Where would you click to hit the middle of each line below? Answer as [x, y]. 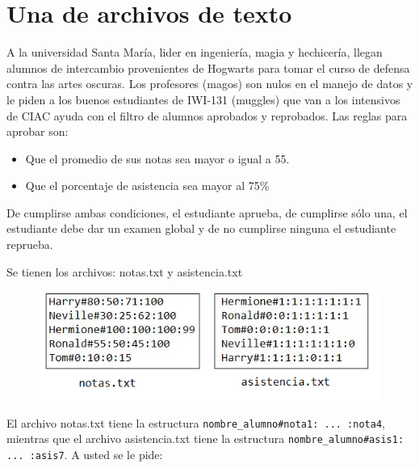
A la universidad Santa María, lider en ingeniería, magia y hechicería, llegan [195, 52]
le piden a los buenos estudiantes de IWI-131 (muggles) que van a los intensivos [203, 99]
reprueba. [30, 245]
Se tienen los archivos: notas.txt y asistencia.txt [125, 271]
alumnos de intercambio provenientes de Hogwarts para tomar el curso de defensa [208, 67]
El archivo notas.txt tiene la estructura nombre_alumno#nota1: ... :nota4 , [196, 422]
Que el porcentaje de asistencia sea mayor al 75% [147, 186]
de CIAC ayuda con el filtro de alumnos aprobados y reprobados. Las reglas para [207, 115]
